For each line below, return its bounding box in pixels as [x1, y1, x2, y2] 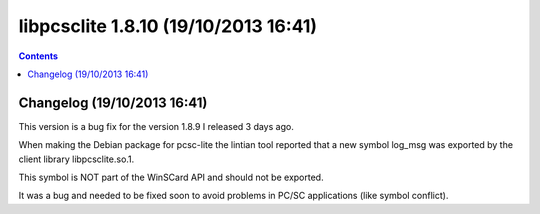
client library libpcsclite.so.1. [18, 153, 135, 165]
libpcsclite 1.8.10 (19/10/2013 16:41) [18, 15, 318, 37]
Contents [18, 50, 59, 62]
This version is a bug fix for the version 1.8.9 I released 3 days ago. [18, 120, 294, 132]
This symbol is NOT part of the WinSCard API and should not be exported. [18, 171, 324, 184]
